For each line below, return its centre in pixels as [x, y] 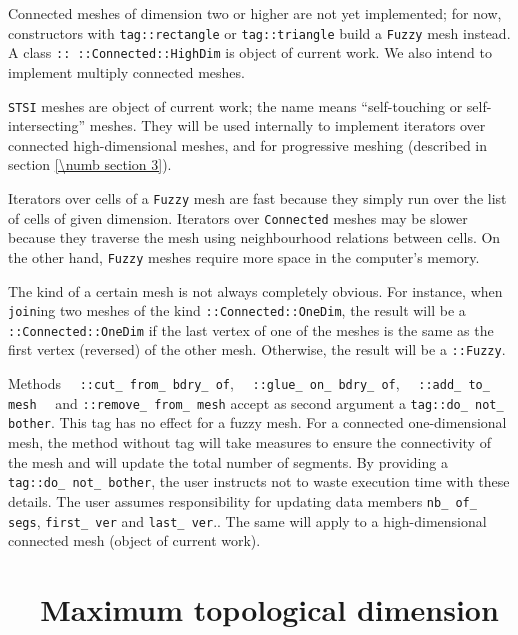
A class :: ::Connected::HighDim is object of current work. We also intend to [250, 52]
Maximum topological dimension [269, 608]
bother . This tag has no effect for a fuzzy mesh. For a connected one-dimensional [257, 422]
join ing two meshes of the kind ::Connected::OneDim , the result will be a [237, 310]
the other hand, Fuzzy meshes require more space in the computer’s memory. [244, 256]
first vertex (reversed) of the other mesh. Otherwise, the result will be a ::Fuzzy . [257, 349]
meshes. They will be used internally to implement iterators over [287, 125]
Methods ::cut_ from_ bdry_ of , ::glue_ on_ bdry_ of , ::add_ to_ [249, 383]
